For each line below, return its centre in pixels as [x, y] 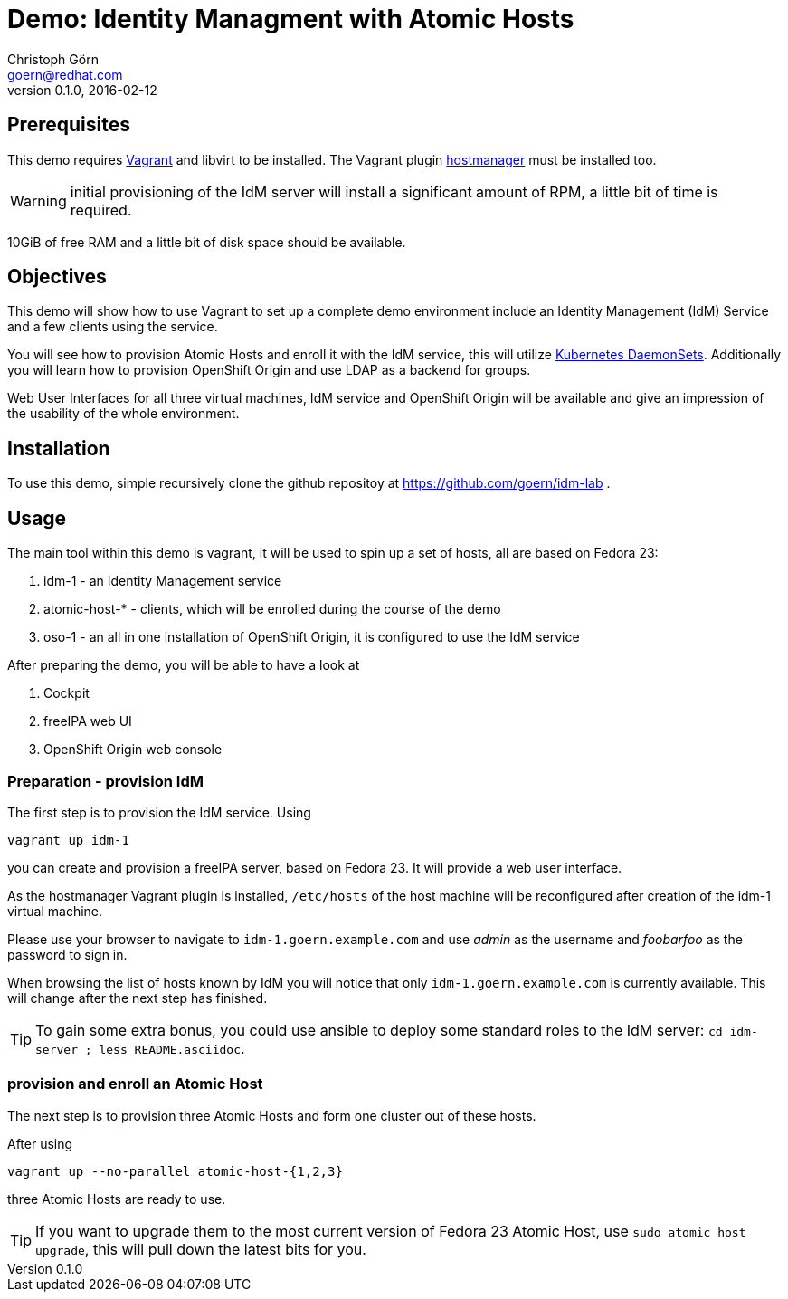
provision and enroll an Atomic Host [135, 1084]
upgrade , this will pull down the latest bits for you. [201, 1249]
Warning [38, 201]
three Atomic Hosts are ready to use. [117, 1199]
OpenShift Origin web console [133, 750]
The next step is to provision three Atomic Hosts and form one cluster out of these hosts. [272, 1115]
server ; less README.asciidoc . [140, 1048]
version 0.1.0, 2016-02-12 [82, 90]
